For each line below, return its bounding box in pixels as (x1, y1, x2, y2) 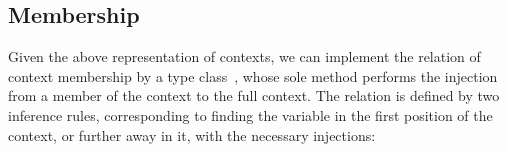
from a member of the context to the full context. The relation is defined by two (8, 85, 500, 106)
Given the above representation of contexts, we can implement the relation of (8, 46, 481, 67)
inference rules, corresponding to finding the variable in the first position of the (8, 104, 493, 125)
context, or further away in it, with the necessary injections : (8, 124, 376, 145)
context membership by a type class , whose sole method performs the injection (8, 65, 498, 86)
